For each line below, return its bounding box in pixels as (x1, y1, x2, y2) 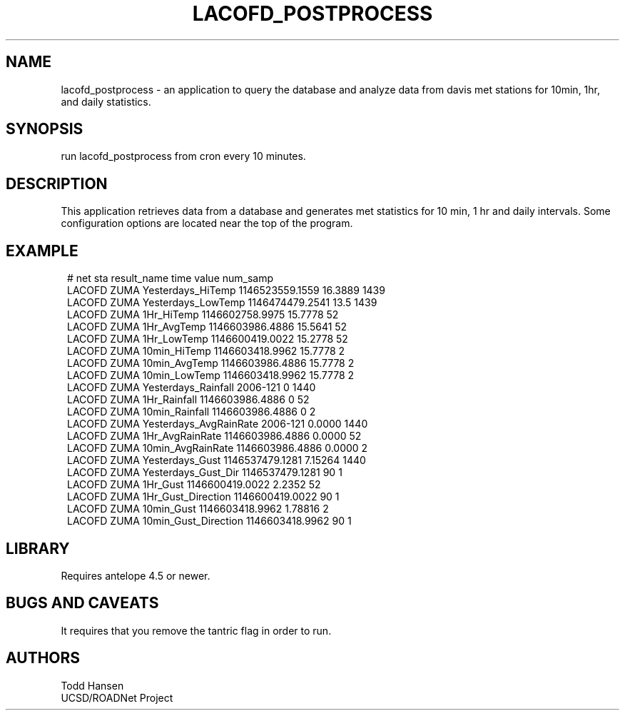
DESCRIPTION (6, 174, 108, 193)
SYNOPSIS (6, 120, 83, 138)
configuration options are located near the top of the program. (61, 217, 353, 230)
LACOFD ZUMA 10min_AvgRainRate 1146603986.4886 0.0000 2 (67, 442, 368, 455)
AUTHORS (6, 649, 81, 667)
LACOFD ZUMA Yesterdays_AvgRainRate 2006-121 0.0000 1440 (67, 418, 368, 430)
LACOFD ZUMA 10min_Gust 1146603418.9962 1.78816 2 (67, 503, 329, 515)
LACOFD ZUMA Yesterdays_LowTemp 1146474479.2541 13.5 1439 (67, 296, 377, 309)
